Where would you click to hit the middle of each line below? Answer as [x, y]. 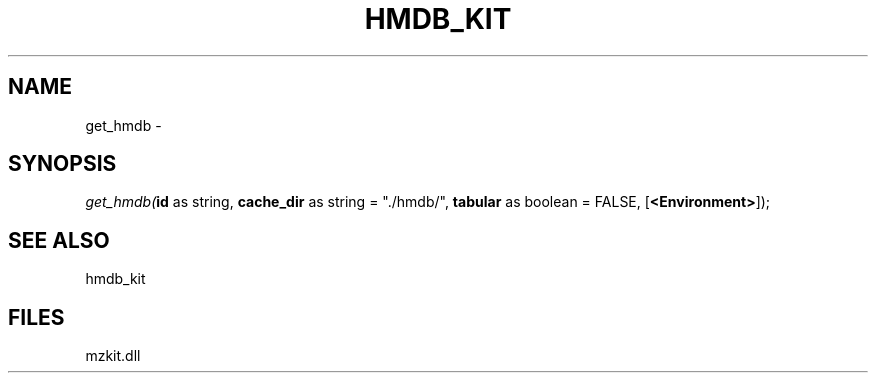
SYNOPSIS [62, 164]
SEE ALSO [59, 240]
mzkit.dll [113, 356]
